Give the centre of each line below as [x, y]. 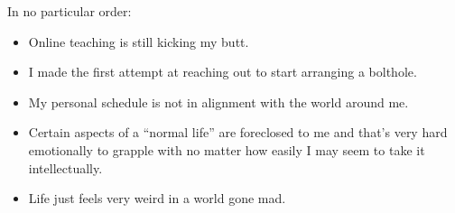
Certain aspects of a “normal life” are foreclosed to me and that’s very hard [238, 132]
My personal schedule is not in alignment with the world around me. [218, 102]
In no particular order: [70, 11]
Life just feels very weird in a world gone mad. [157, 198]
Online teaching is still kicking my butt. [139, 41]
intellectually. [65, 167]
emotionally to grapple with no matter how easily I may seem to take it [227, 149]
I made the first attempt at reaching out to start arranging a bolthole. [223, 72]
